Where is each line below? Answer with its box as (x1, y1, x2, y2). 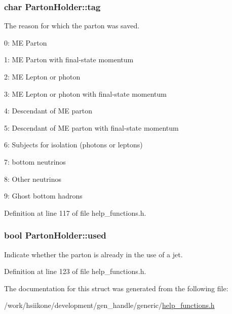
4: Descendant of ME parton (4, 105, 92, 116)
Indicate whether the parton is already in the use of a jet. (4, 249, 183, 259)
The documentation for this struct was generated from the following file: (4, 283, 228, 293)
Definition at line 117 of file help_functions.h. (4, 207, 146, 218)
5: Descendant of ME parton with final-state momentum (4, 122, 179, 133)
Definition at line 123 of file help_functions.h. (4, 266, 146, 277)
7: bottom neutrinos (4, 156, 66, 167)
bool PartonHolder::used (4, 229, 106, 242)
